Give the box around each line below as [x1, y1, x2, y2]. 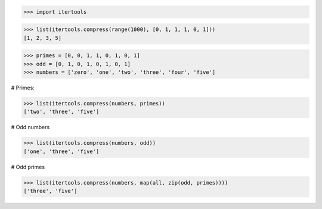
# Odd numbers [11, 124, 50, 131]
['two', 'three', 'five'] [23, 108, 100, 116]
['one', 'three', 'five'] [23, 148, 100, 155]
